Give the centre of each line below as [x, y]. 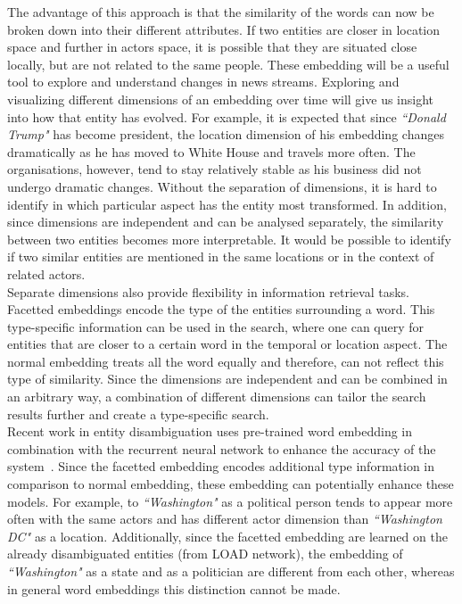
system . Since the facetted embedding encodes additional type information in [221, 466]
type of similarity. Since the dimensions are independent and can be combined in [227, 379]
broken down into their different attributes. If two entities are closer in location [224, 29]
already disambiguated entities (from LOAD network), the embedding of [205, 554]
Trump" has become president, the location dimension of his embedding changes [226, 134]
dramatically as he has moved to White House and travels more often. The [211, 151]
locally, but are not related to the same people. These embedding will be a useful [228, 64]
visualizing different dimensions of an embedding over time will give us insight [221, 99]
